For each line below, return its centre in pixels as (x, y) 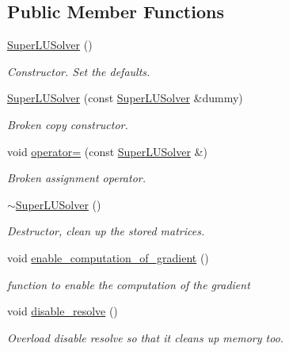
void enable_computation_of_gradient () (108, 257)
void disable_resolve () (63, 311)
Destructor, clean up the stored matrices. (106, 231)
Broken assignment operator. (76, 178)
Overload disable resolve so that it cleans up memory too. (146, 337)
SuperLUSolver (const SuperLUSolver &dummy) (125, 98)
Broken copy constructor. (68, 124)
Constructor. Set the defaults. (79, 71)
